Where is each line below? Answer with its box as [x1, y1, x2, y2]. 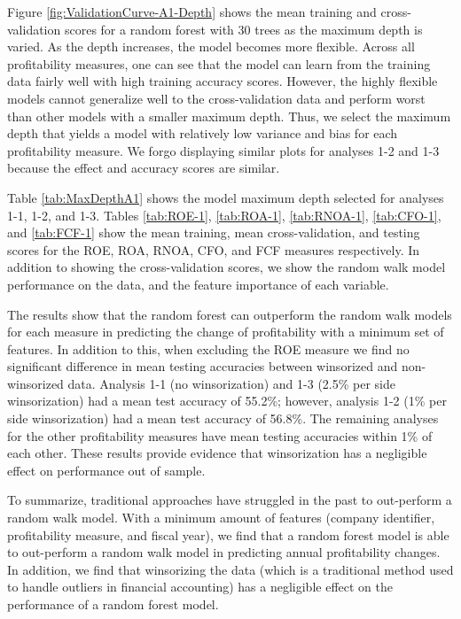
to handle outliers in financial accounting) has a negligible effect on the [7, 577, 393, 596]
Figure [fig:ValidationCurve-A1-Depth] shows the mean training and [7, 3, 377, 20]
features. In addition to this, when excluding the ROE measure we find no [7, 339, 410, 358]
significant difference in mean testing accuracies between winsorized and [7, 357, 398, 375]
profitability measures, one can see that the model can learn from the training [7, 54, 431, 73]
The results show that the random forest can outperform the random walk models [7, 305, 452, 323]
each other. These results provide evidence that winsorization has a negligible [7, 444, 427, 462]
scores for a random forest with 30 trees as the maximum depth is [64, 19, 423, 38]
